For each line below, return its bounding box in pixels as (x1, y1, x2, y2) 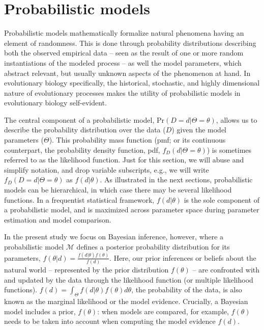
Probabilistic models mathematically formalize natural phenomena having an (4, 28, 244, 38)
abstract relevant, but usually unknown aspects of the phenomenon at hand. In (4, 67, 251, 78)
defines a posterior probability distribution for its (76, 241, 230, 252)
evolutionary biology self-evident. (4, 97, 107, 108)
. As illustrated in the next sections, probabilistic (100, 174, 253, 185)
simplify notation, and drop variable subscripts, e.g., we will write (4, 164, 209, 175)
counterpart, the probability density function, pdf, (4, 144, 160, 155)
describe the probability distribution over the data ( (4, 124, 166, 135)
